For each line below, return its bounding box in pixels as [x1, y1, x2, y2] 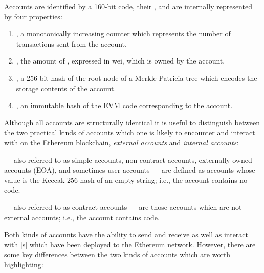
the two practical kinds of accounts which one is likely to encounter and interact [4, 127, 255, 138]
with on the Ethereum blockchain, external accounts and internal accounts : [4, 137, 239, 148]
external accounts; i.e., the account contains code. [4, 212, 160, 222]
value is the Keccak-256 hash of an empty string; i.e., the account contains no [4, 174, 248, 185]
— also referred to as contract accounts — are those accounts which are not [4, 201, 242, 212]
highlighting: [4, 259, 43, 269]
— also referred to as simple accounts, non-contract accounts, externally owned [4, 154, 252, 165]
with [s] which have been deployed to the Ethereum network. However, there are [4, 239, 256, 249]
